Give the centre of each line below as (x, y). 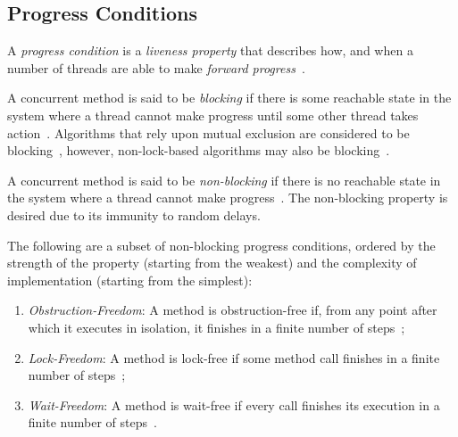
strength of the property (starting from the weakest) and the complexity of (212, 263)
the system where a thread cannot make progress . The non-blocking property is (228, 198)
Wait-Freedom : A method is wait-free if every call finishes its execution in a (234, 404)
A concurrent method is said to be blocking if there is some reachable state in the (229, 98)
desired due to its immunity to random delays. (134, 214)
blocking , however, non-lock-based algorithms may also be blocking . (199, 150)
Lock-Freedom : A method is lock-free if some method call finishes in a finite (234, 357)
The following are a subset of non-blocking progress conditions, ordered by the (221, 245)
